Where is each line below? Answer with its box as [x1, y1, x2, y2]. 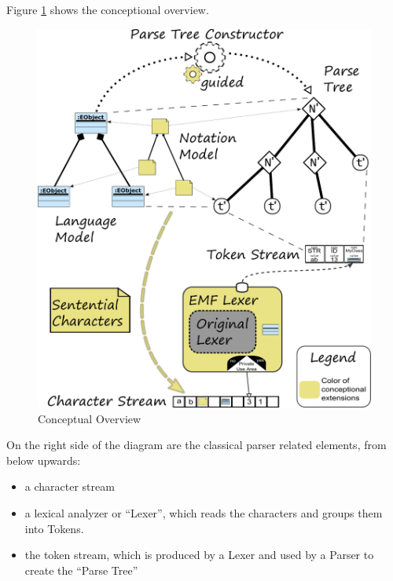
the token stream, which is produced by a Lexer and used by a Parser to [24, 546, 374, 563]
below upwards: [6, 451, 81, 468]
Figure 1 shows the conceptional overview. [6, 2, 209, 17]
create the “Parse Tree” [24, 561, 138, 578]
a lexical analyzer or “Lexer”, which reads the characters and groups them [24, 504, 383, 521]
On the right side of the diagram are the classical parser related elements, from [6, 437, 387, 453]
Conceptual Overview [38, 410, 141, 426]
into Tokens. [24, 520, 84, 536]
